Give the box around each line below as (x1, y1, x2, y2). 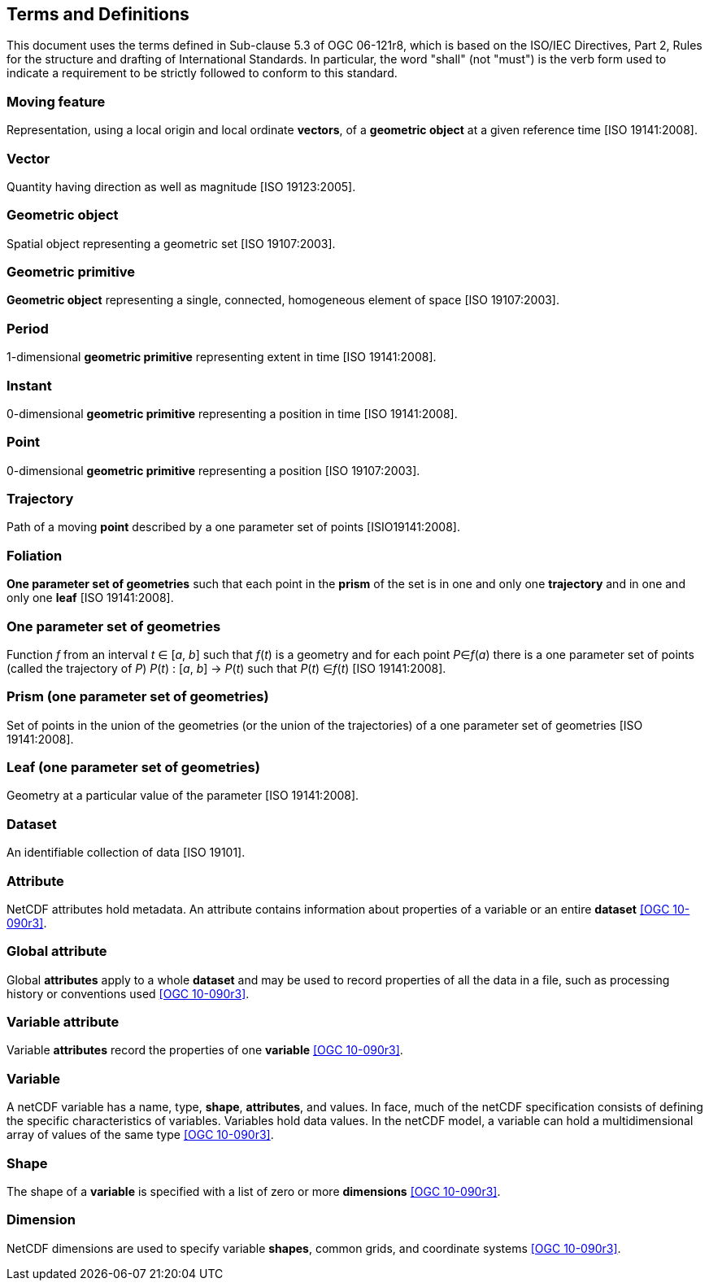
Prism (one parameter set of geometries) (7, 688, 269, 705)
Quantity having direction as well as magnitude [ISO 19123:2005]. (7, 179, 356, 194)
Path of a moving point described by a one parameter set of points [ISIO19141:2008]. (7, 520, 461, 534)
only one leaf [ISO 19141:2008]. (7, 591, 174, 605)
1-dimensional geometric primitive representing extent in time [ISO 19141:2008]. (7, 350, 437, 364)
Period (7, 320, 49, 337)
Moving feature (7, 93, 106, 110)
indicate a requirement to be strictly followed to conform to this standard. (7, 66, 398, 81)
